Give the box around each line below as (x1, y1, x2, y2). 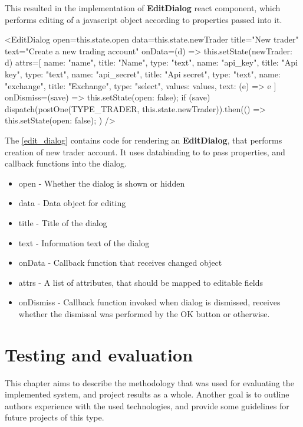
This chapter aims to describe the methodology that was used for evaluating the (5, 376, 294, 389)
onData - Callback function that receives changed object (18, 256, 222, 269)
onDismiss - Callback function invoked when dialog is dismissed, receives (18, 296, 281, 308)
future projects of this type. (5, 411, 104, 423)
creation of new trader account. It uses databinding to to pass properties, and (5, 145, 285, 158)
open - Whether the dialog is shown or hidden (18, 177, 185, 189)
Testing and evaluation (5, 342, 193, 366)
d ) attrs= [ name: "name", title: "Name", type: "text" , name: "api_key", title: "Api (5, 56, 298, 69)
